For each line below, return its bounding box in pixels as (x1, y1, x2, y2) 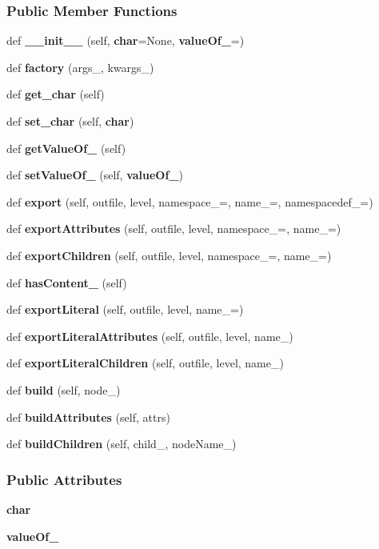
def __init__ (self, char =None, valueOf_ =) (6, 32, 245, 49)
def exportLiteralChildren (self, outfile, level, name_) (6, 355, 284, 371)
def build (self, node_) (6, 381, 121, 398)
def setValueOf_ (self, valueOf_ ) (6, 166, 183, 183)
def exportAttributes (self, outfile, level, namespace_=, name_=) (6, 220, 341, 237)
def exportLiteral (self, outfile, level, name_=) (6, 301, 244, 318)
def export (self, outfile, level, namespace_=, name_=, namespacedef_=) (6, 193, 373, 210)
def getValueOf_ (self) (6, 139, 126, 156)
